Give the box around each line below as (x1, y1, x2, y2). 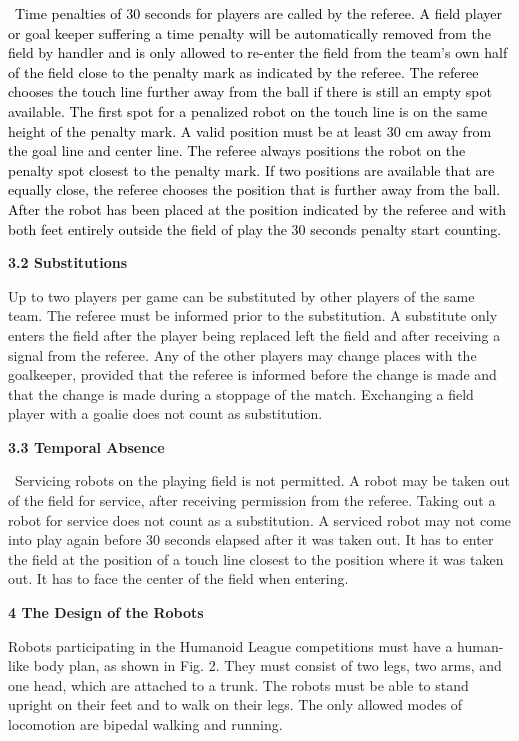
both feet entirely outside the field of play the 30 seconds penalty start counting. (8, 218, 502, 239)
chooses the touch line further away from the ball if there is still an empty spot (8, 81, 492, 102)
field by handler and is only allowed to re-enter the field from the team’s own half (8, 42, 508, 63)
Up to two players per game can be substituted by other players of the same (8, 285, 475, 306)
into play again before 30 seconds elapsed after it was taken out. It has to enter (8, 529, 494, 550)
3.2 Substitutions (8, 252, 128, 273)
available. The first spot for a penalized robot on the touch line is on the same (8, 100, 488, 121)
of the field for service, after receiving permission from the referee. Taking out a (8, 490, 496, 511)
